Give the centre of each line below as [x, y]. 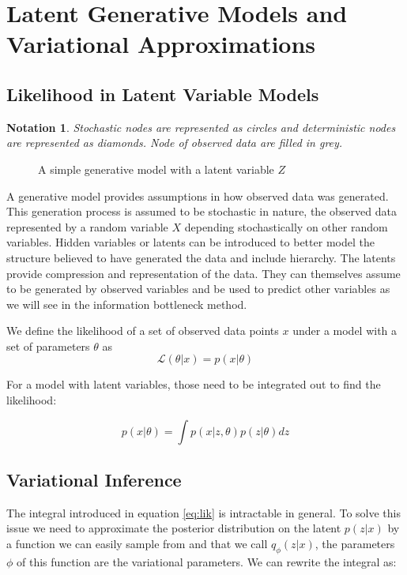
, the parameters [355, 544]
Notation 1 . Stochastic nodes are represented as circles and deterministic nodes [201, 127]
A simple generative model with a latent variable [156, 169]
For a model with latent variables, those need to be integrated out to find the [194, 384]
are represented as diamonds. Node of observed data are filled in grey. [175, 143]
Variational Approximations [161, 44]
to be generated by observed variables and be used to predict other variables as [198, 289]
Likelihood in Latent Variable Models [163, 94]
